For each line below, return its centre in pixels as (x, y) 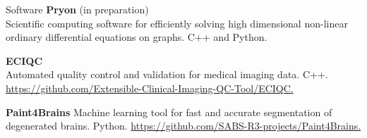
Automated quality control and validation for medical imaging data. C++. (167, 74)
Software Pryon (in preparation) (77, 9)
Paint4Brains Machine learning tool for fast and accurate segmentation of (169, 112)
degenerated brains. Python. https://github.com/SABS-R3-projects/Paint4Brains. (183, 126)
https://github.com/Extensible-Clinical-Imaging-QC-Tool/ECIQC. (150, 88)
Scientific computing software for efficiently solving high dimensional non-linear (177, 23)
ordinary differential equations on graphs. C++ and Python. (137, 37)
